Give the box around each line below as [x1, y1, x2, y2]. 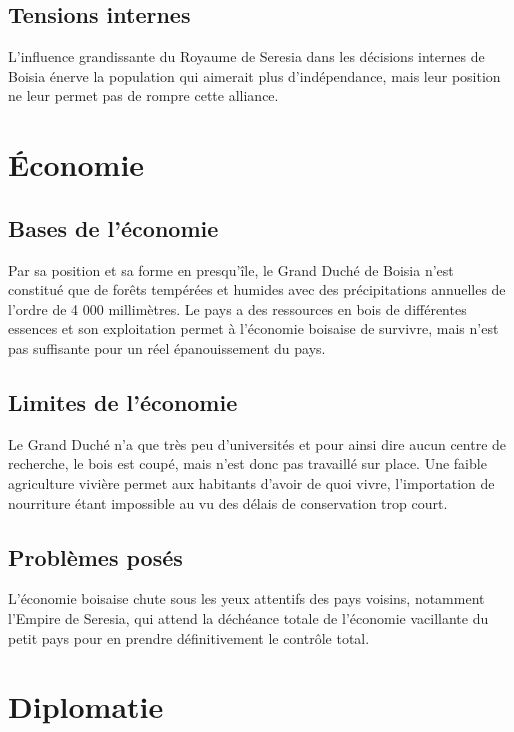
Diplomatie [8, 686, 164, 727]
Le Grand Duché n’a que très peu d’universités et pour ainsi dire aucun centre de [8, 433, 507, 454]
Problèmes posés [8, 541, 183, 572]
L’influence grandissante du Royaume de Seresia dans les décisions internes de [8, 46, 485, 67]
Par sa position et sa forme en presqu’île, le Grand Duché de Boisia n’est [8, 259, 454, 280]
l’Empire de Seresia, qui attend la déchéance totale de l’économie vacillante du [8, 607, 489, 628]
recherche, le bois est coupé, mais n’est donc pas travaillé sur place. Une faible [8, 453, 487, 474]
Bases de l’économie [8, 212, 219, 243]
